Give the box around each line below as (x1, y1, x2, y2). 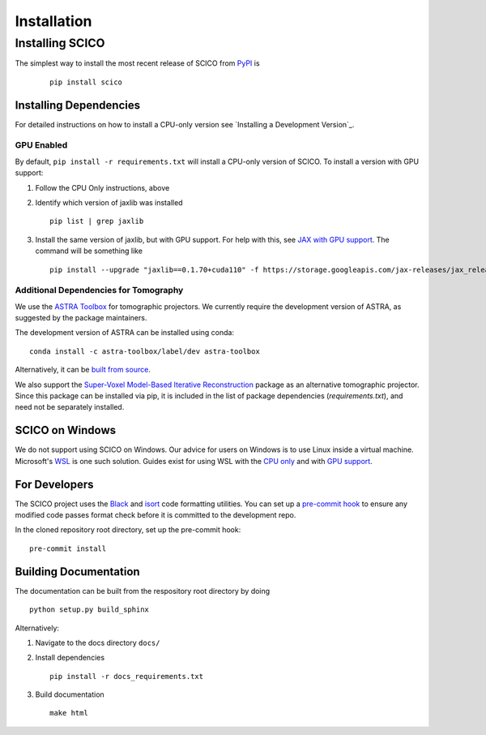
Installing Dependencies (15, 98, 141, 112)
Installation (15, 12, 92, 30)
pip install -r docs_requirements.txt (49, 672, 204, 681)
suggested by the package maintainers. (15, 313, 147, 323)
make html (49, 708, 88, 718)
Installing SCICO (15, 36, 105, 50)
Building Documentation (15, 565, 141, 578)
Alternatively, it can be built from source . (15, 365, 151, 375)
